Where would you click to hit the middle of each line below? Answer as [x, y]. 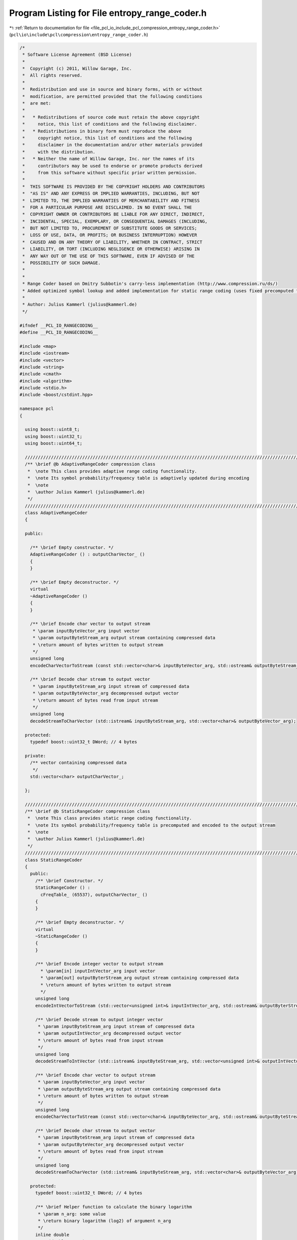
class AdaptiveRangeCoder [56, 513]
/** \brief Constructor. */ [69, 881]
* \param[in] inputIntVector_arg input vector [98, 971]
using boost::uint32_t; [54, 436]
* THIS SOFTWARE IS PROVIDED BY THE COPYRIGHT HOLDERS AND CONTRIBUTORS [114, 186]
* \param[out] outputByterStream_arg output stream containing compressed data [140, 978]
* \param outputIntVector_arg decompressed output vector [110, 1033]
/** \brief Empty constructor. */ [72, 548]
